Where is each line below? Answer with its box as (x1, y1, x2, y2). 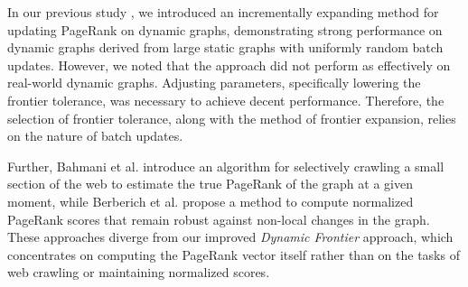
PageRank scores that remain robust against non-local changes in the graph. (7, 209, 430, 228)
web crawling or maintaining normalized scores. (7, 263, 270, 282)
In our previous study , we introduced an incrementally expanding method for (7, 3, 439, 21)
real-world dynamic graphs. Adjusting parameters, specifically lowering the (7, 73, 421, 92)
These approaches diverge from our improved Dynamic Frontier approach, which (7, 227, 454, 246)
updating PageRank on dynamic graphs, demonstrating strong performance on (7, 20, 443, 39)
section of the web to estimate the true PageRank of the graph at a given (7, 174, 413, 193)
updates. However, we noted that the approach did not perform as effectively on (7, 55, 451, 74)
